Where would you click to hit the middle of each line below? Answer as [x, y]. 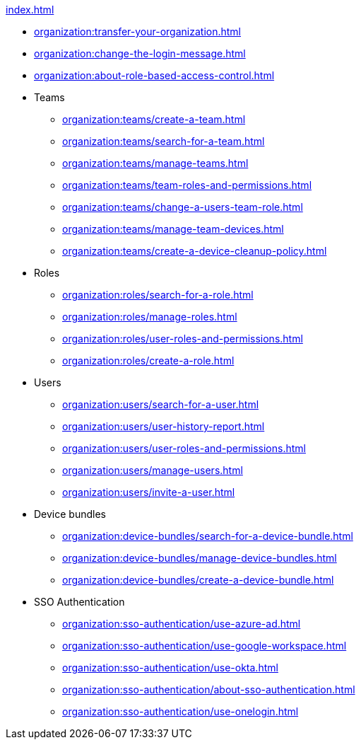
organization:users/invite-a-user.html [149, 492]
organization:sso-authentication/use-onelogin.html [180, 711]
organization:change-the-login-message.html [140, 53]
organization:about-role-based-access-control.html [154, 75]
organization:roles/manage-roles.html [150, 317]
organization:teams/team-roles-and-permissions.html [187, 185]
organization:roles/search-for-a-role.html [158, 295]
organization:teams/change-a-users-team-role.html [183, 207]
